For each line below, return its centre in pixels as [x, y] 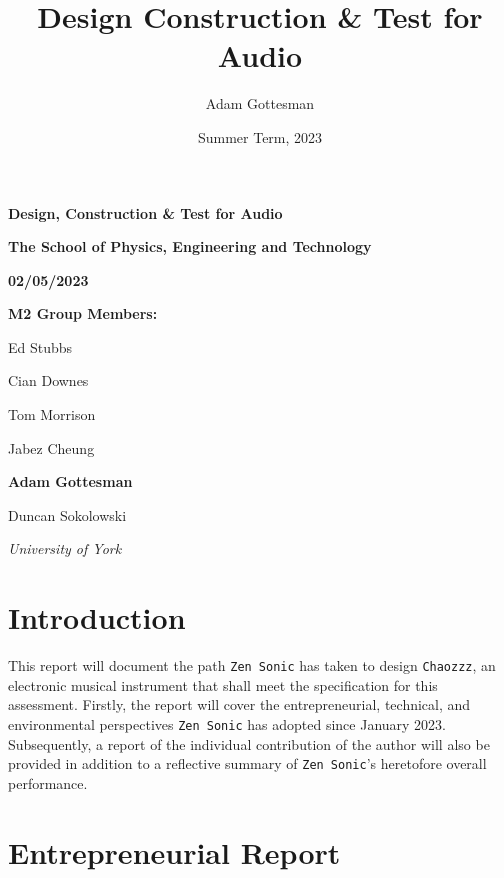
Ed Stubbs [40, 346]
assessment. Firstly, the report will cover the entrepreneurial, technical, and [239, 704]
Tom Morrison [52, 414]
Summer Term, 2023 [260, 136]
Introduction [97, 617]
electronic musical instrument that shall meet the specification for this [223, 684]
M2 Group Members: [83, 313]
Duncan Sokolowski [67, 514]
